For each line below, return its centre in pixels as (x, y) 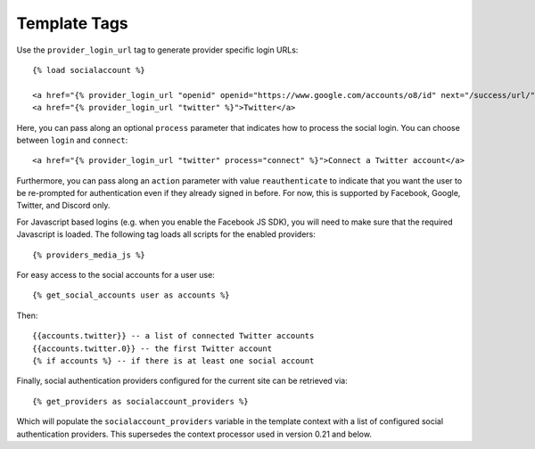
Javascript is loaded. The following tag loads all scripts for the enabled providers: (166, 234)
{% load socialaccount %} (89, 70)
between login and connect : (72, 140)
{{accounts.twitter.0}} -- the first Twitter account (152, 348)
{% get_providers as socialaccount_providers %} (140, 401)
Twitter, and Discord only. (63, 206)
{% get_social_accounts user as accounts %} (132, 295)
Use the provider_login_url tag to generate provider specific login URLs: (157, 50)
